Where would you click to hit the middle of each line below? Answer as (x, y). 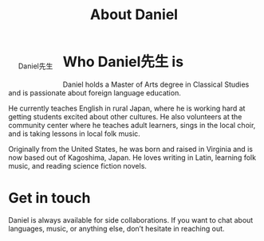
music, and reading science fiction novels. (78, 165)
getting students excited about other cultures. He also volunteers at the (125, 116)
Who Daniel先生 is (123, 62)
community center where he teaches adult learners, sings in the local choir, (132, 125)
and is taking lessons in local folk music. (75, 134)
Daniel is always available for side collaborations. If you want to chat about (131, 220)
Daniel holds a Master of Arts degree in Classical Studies (156, 84)
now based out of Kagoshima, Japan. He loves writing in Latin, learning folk (132, 157)
